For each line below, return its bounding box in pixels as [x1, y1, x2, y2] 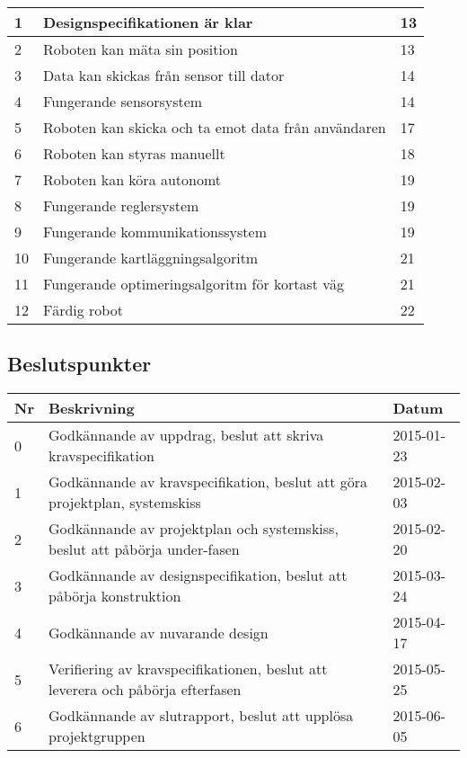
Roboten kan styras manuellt [43, 143, 225, 164]
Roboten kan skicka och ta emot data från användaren [43, 117, 386, 138]
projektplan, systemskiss [48, 492, 201, 513]
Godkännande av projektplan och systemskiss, [48, 518, 339, 540]
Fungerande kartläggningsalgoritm [43, 247, 259, 268]
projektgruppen [48, 726, 145, 747]
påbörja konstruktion [48, 585, 181, 607]
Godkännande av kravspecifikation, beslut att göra [48, 471, 368, 493]
